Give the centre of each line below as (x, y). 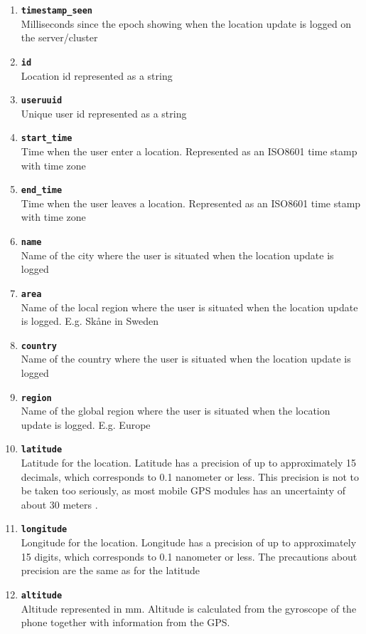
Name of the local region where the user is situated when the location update (189, 307)
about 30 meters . (59, 504)
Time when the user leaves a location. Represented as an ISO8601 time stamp (191, 203)
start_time (47, 139)
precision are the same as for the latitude (110, 570)
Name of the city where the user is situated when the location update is (177, 255)
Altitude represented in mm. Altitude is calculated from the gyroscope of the (189, 608)
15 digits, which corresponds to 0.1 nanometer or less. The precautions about (189, 556)
